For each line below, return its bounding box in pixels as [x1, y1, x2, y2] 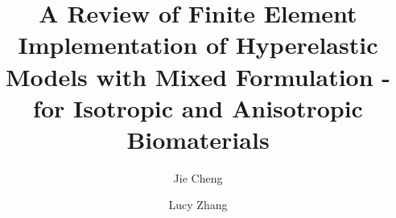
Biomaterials [126, 122, 270, 155]
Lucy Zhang [168, 196, 228, 213]
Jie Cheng [173, 169, 223, 186]
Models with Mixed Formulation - [5, 60, 391, 93]
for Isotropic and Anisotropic [33, 91, 363, 124]
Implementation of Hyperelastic [18, 28, 378, 61]
